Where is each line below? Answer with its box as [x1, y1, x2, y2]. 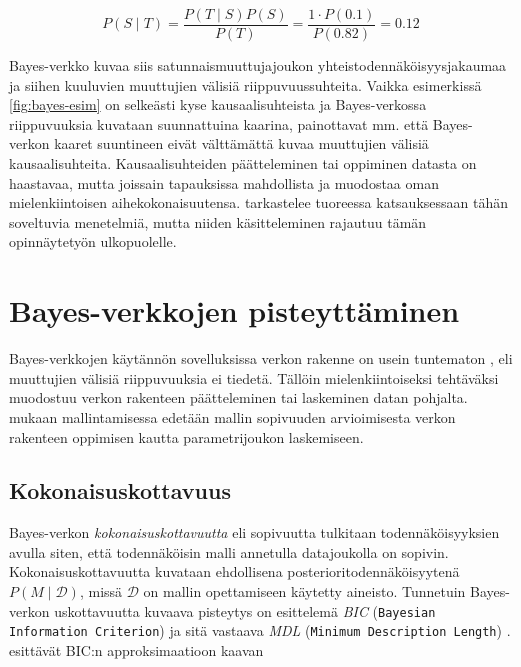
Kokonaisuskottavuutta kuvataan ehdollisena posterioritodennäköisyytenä [9, 561, 460, 582]
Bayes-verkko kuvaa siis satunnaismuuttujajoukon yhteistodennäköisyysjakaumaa [9, 55, 507, 76]
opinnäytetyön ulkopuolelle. [9, 231, 177, 252]
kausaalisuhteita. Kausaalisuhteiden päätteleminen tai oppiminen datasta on [9, 153, 477, 174]
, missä [79, 581, 123, 602]
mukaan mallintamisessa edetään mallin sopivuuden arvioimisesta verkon [9, 406, 456, 427]
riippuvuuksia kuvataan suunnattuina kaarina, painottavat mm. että [9, 113, 429, 134]
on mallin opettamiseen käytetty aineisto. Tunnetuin [143, 581, 466, 602]
